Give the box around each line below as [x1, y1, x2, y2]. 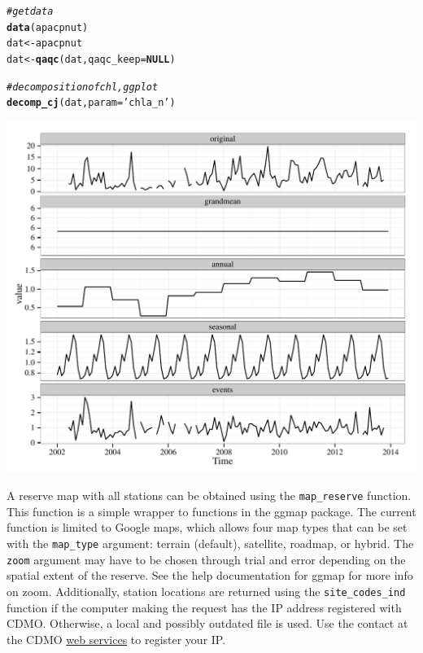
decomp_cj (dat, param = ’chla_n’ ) [7, 97, 176, 109]
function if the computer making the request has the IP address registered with [7, 598, 402, 616]
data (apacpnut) [7, 21, 89, 33]
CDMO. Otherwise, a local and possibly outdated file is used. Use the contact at [7, 615, 408, 632]
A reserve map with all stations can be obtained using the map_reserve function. [7, 487, 412, 504]
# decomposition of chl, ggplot [7, 81, 159, 93]
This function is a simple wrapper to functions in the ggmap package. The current [7, 502, 416, 519]
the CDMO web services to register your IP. [7, 630, 226, 647]
